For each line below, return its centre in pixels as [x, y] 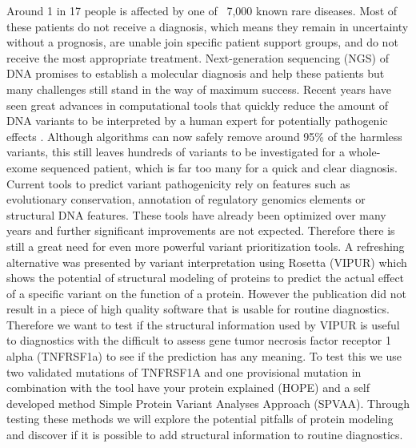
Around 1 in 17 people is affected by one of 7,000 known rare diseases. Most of [202, 10]
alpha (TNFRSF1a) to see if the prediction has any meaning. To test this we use [204, 356]
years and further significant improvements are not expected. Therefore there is [201, 230]
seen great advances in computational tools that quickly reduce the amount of [198, 105]
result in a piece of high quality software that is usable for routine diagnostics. [198, 309]
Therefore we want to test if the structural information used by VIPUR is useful [203, 324]
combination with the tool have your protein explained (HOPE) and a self [188, 387]
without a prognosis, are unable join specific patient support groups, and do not [202, 42]
